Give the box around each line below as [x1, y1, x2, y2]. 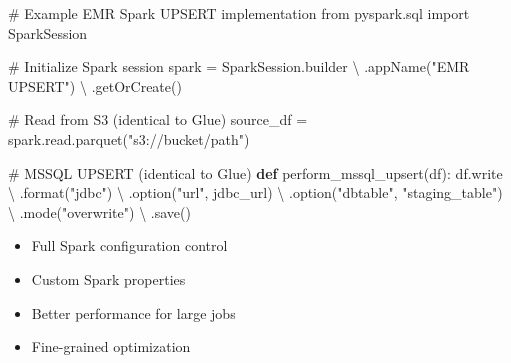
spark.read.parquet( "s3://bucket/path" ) [8, 128, 250, 149]
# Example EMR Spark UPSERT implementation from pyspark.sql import [8, 3, 470, 23]
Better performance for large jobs [31, 302, 236, 323]
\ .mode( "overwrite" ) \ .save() [8, 201, 191, 222]
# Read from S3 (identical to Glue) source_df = [8, 109, 308, 130]
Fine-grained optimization [31, 336, 191, 357]
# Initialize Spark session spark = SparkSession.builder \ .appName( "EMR [8, 56, 470, 77]
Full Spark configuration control [31, 235, 228, 256]
